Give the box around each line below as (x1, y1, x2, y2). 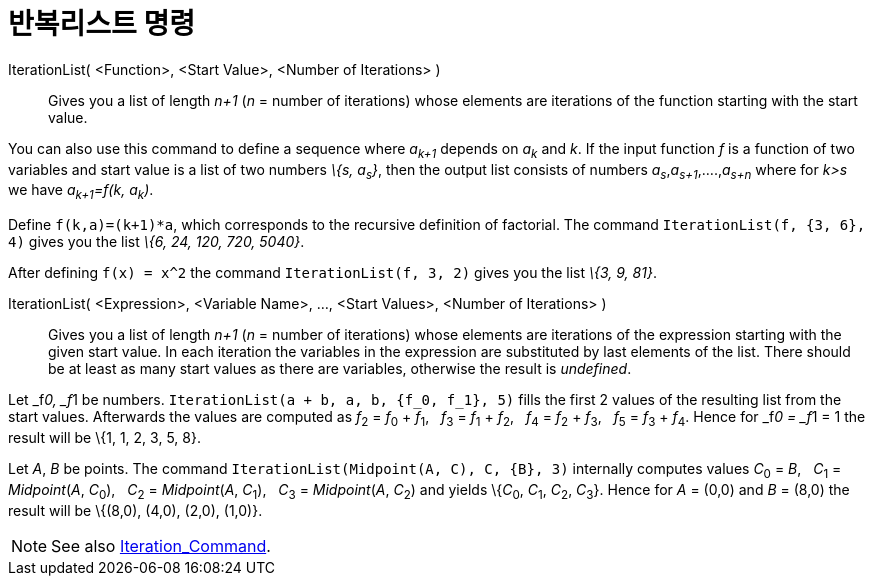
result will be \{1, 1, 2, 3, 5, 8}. (8, 428, 201, 446)
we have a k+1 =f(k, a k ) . (8, 181, 154, 203)
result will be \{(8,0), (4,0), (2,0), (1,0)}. (8, 501, 263, 519)
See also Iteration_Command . (51, 535, 271, 556)
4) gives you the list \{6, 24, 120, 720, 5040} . (8, 233, 305, 251)
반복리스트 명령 (8, 7, 195, 41)
